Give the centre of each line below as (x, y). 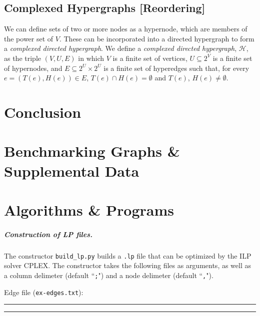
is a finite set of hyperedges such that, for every (176, 68)
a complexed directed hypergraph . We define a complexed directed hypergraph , (120, 48)
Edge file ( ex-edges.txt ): (44, 292)
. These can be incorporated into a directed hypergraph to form (157, 38)
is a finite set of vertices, (150, 58)
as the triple (23, 58)
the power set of (29, 38)
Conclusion (43, 112)
